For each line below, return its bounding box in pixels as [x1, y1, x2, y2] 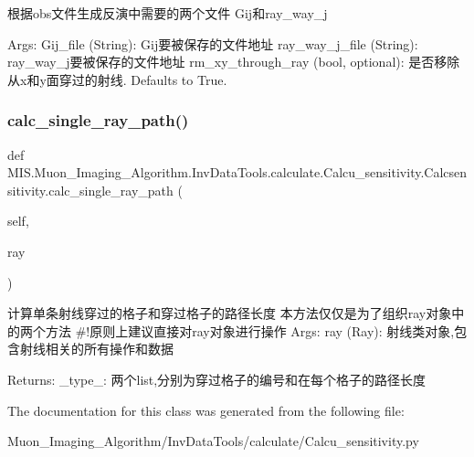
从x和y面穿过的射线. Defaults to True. [7, 69, 227, 89]
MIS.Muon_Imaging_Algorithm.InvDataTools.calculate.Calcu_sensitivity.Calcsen [7, 163, 468, 182]
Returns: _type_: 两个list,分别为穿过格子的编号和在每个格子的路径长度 [7, 369, 427, 388]
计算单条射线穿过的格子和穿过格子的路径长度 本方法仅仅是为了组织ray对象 [7, 303, 452, 323]
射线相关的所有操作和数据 [19, 339, 174, 358]
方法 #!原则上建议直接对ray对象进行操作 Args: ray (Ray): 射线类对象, [45, 321, 455, 340]
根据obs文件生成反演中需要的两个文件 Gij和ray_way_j [7, 4, 328, 22]
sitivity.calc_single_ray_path [7, 180, 174, 199]
